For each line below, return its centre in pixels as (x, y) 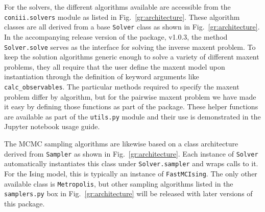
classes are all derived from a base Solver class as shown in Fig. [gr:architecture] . (132, 27)
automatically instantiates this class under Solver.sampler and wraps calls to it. (131, 163)
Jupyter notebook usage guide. (52, 126)
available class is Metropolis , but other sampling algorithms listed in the (119, 183)
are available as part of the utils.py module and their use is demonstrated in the (132, 116)
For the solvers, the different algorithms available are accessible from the (117, 7)
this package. (25, 203)
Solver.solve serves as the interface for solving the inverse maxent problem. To (130, 47)
